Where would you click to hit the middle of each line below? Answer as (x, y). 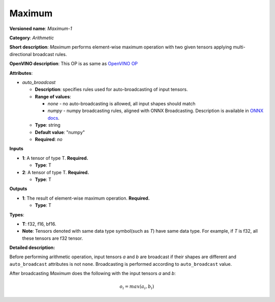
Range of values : (53, 96)
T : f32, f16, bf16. (39, 224)
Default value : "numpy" (60, 132)
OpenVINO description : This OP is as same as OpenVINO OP (74, 64)
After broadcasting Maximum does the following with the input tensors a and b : (92, 273)
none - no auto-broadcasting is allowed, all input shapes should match (121, 104)
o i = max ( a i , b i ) (137, 287)
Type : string (48, 125)
